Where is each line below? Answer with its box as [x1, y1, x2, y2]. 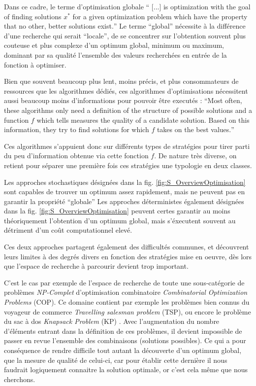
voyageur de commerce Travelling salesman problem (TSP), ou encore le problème [4, 306, 251, 316]
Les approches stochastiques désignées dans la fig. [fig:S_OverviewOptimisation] [4, 176, 246, 187]
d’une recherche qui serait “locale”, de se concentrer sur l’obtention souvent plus [4, 30, 246, 40]
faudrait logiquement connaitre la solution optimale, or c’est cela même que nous [4, 364, 248, 375]
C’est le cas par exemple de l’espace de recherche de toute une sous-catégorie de [4, 277, 245, 287]
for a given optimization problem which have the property [72, 11, 248, 21]
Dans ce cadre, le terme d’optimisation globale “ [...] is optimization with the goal [4, 1, 251, 11]
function [4, 114, 29, 125]
